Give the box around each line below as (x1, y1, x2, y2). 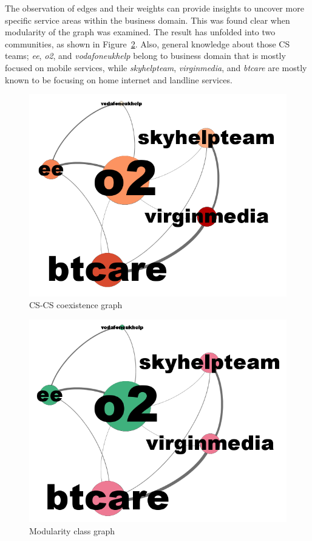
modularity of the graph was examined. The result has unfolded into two (5, 26, 276, 38)
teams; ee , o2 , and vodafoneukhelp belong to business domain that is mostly (5, 49, 286, 62)
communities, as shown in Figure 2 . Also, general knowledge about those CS (5, 37, 290, 50)
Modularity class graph (29, 524, 115, 537)
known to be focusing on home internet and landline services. (5, 73, 232, 86)
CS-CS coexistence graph (29, 298, 123, 311)
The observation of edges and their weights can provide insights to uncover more (5, 2, 304, 14)
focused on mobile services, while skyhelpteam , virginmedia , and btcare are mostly (5, 61, 307, 74)
